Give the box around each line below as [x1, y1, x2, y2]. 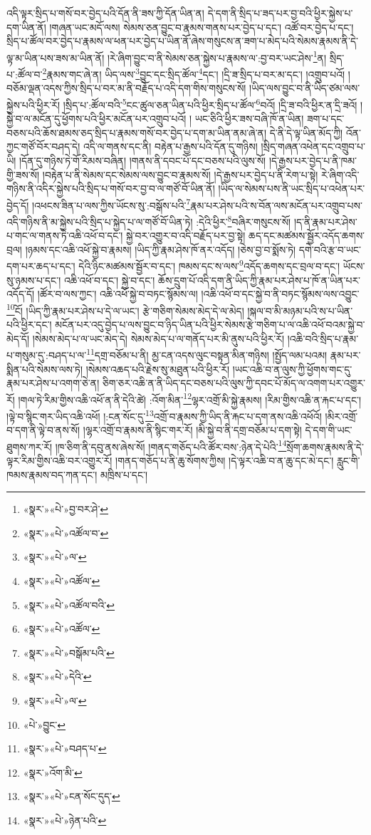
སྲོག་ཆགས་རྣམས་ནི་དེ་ [286, 439, 364, 454]
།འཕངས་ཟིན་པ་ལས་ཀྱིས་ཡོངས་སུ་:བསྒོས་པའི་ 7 [31, 195, 191, 212]
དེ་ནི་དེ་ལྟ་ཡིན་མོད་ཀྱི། [269, 125, 343, 140]
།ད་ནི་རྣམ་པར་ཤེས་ [293, 214, 357, 229]
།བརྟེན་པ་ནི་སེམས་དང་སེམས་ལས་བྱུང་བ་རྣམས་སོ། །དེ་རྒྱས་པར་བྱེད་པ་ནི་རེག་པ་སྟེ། [42, 167, 318, 182]
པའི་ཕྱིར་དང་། [6, 317, 52, 332]
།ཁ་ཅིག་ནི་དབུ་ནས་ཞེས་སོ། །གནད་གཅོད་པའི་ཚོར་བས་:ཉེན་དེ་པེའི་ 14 [55, 437, 287, 454]
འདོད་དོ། [6, 286, 35, 301]
